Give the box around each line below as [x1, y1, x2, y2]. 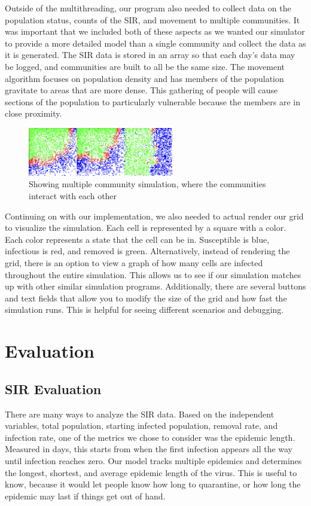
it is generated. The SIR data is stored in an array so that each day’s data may [5, 48, 295, 61]
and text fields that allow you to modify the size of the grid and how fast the [5, 291, 287, 304]
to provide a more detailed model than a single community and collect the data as [5, 36, 306, 49]
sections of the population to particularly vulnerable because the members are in [5, 95, 301, 108]
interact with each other [29, 190, 117, 202]
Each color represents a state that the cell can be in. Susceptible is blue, [5, 233, 270, 245]
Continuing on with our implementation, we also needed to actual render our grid [5, 209, 304, 222]
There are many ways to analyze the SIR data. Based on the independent [5, 407, 275, 420]
